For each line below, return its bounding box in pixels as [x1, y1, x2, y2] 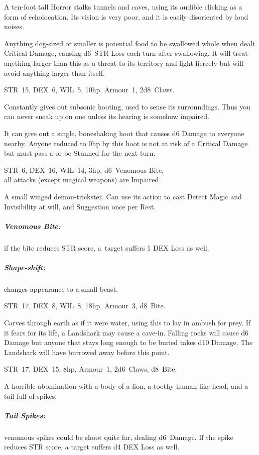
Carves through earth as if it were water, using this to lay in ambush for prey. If [4, 317, 251, 327]
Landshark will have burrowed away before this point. [4, 347, 170, 357]
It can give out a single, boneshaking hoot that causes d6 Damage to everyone [4, 128, 244, 138]
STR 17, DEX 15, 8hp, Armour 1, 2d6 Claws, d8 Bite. [4, 364, 177, 374]
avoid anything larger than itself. [4, 67, 105, 78]
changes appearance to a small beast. [4, 283, 118, 294]
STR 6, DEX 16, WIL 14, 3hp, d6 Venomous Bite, [4, 164, 164, 175]
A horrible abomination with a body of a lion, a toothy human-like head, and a [4, 380, 248, 391]
